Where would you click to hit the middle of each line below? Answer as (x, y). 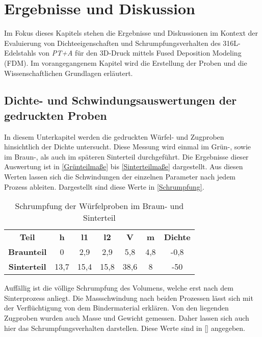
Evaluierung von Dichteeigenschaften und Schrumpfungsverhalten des (112, 43)
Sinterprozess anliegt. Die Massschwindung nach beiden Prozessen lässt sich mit (129, 297)
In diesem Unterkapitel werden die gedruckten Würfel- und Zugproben (114, 136)
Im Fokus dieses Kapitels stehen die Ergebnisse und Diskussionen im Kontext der (131, 33)
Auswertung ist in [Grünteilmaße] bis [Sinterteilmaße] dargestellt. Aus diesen (124, 166)
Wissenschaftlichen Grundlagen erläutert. (69, 73)
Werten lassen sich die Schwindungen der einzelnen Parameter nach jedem (120, 177)
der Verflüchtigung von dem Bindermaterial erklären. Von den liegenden (116, 308)
